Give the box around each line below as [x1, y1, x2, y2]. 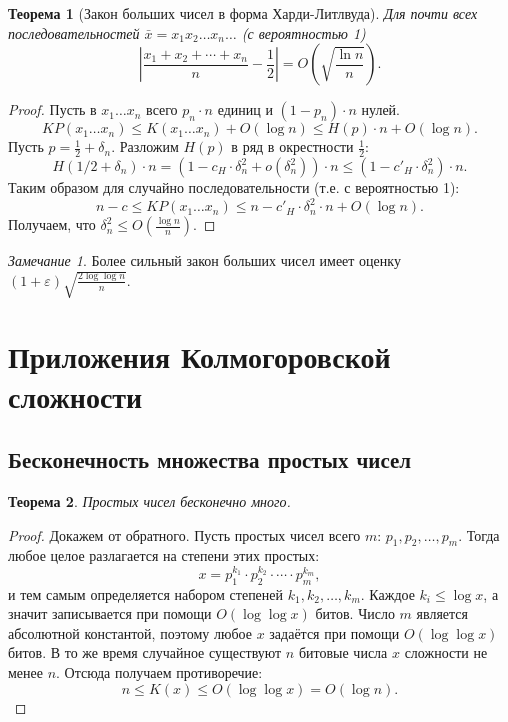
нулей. [361, 99, 400, 120]
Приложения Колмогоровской [8, 336, 391, 377]
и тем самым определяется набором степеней [8, 583, 284, 604]
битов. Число [315, 603, 395, 624]
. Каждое [360, 583, 415, 604]
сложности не [404, 642, 488, 663]
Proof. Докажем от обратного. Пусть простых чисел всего [8, 524, 361, 545]
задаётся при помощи [269, 622, 400, 643]
